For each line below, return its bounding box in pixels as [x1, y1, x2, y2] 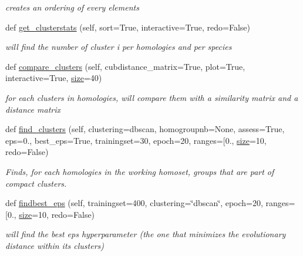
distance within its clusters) [5, 239, 104, 251]
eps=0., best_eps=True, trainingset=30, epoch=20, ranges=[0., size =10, [5, 134, 267, 146]
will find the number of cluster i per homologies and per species [5, 41, 232, 53]
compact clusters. [5, 177, 67, 189]
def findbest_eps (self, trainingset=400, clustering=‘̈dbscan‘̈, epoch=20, [5, 197, 263, 209]
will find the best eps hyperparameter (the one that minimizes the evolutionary [5, 228, 286, 240]
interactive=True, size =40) [5, 72, 102, 84]
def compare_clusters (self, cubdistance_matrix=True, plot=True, [5, 60, 245, 72]
